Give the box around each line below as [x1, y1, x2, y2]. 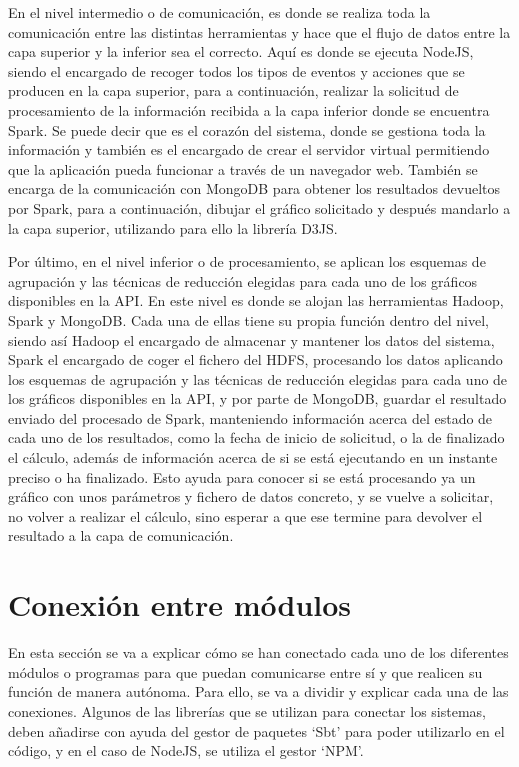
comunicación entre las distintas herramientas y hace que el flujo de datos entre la [8, 21, 511, 42]
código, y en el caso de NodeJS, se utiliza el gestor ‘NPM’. [8, 740, 364, 761]
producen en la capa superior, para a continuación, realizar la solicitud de [8, 80, 459, 101]
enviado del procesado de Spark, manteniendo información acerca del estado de [8, 407, 493, 428]
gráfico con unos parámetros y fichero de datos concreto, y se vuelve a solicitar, [8, 486, 494, 507]
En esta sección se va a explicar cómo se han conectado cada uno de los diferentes [8, 642, 509, 663]
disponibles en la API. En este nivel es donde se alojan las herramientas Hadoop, [8, 290, 504, 311]
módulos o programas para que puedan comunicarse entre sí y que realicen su [8, 661, 483, 682]
